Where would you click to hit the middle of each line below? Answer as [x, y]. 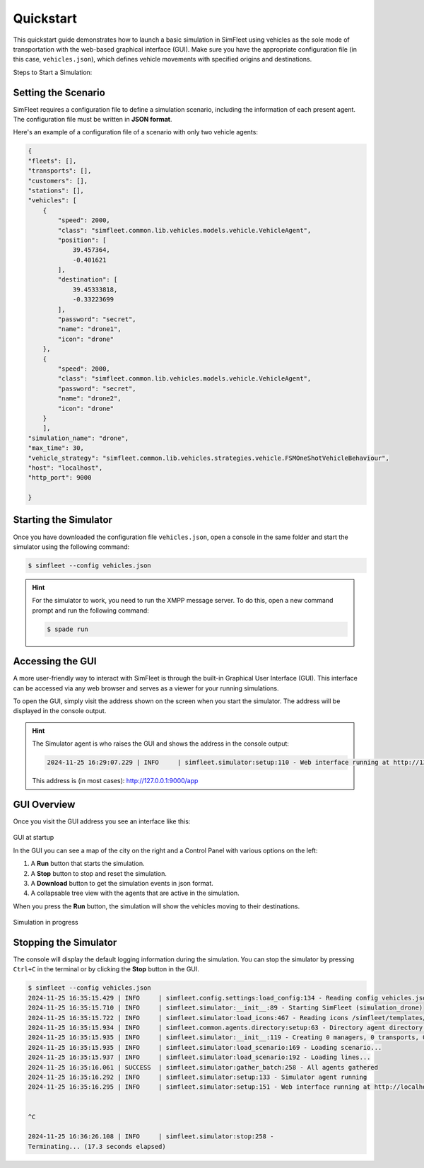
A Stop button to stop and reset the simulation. [99, 873]
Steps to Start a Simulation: [53, 72]
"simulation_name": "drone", [78, 438]
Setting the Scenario [59, 92]
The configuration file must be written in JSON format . [93, 120]
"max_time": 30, [56, 448]
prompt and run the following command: [91, 610]
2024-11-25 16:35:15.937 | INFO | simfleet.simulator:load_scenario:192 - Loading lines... [199, 1057]
